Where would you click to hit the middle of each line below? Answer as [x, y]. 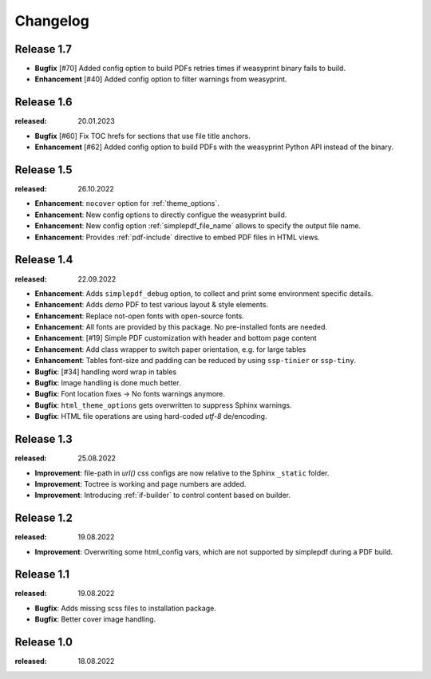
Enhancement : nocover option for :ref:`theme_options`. [127, 203]
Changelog [52, 21]
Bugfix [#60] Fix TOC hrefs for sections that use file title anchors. [142, 136]
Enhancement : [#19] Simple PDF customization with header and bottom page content [176, 338]
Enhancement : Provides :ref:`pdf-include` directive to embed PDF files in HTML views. [178, 237]
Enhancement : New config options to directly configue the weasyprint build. [161, 215]
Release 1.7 [43, 49]
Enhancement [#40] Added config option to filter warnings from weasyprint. [161, 79]
